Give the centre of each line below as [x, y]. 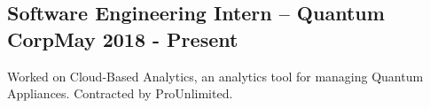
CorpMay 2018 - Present [123, 39]
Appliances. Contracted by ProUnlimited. [120, 93]
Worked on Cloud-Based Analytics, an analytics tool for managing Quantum [215, 76]
